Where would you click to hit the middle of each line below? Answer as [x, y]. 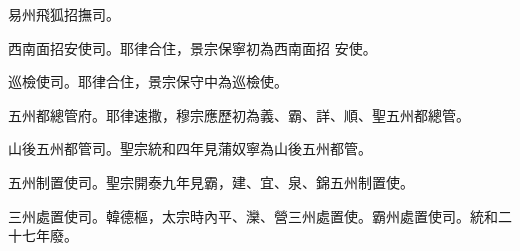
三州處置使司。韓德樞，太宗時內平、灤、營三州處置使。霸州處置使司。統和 [253, 215]
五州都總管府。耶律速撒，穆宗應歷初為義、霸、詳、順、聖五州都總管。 [239, 114]
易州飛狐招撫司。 [64, 14]
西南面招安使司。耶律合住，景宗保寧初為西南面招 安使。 [192, 47]
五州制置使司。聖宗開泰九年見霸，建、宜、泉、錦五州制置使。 [211, 181]
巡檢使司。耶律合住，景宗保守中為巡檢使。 [148, 81]
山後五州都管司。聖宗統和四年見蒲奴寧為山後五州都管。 [190, 148]
